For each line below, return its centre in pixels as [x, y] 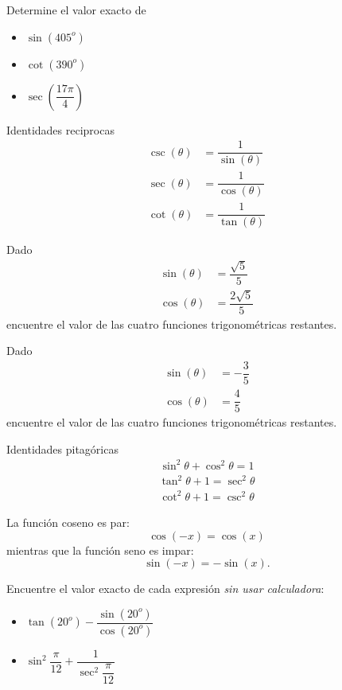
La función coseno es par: [68, 522]
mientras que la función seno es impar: [100, 550]
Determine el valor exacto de [76, 10]
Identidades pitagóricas [62, 448]
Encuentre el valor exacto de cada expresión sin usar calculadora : [165, 589]
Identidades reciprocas [60, 129]
